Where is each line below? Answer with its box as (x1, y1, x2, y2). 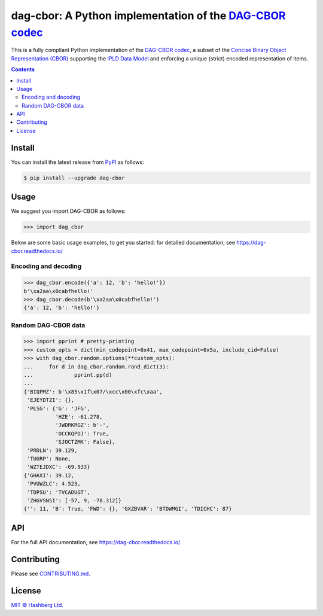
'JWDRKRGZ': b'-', (54, 422, 109, 429)
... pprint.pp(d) (23, 371, 112, 379)
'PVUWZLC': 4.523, (27, 480, 81, 487)
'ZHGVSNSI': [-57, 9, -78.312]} (27, 497, 122, 504)
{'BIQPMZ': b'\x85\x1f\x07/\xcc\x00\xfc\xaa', (23, 388, 163, 395)
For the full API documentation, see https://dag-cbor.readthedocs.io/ (11, 538, 181, 545)
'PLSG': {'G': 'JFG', (27, 405, 90, 412)
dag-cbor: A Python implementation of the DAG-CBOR (11, 9, 286, 22)
